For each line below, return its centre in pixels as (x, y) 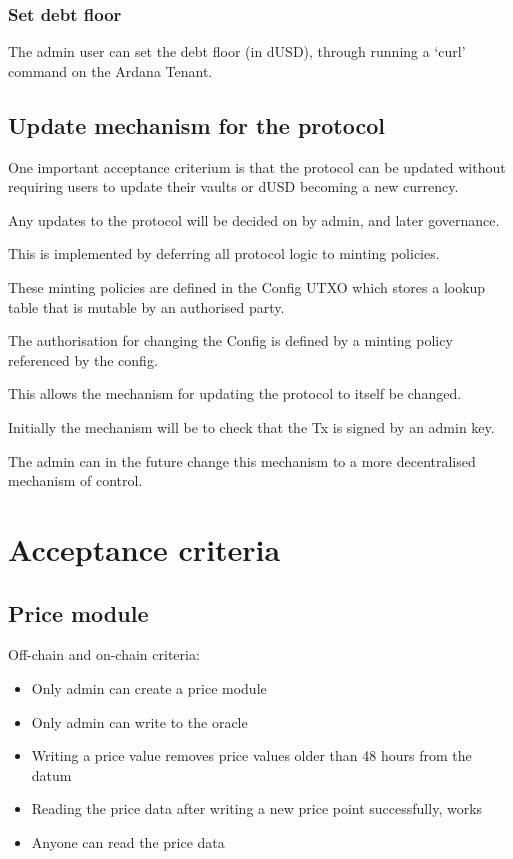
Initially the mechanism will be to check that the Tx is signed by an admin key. (251, 426)
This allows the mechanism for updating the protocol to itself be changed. (235, 393)
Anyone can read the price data (128, 841)
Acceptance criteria (144, 548)
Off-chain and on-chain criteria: (104, 654)
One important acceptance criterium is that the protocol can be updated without (257, 166)
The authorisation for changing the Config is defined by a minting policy (230, 340)
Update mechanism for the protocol (196, 124)
